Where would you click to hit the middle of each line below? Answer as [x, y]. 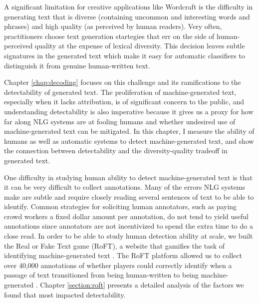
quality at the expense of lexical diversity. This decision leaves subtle [140, 46]
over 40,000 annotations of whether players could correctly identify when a [118, 265]
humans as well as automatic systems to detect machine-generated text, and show [129, 141]
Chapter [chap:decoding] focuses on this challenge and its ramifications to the [123, 82]
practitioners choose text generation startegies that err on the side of [109, 36]
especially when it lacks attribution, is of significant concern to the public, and [124, 102]
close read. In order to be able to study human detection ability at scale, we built [129, 236]
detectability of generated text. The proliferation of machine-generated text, [120, 92]
